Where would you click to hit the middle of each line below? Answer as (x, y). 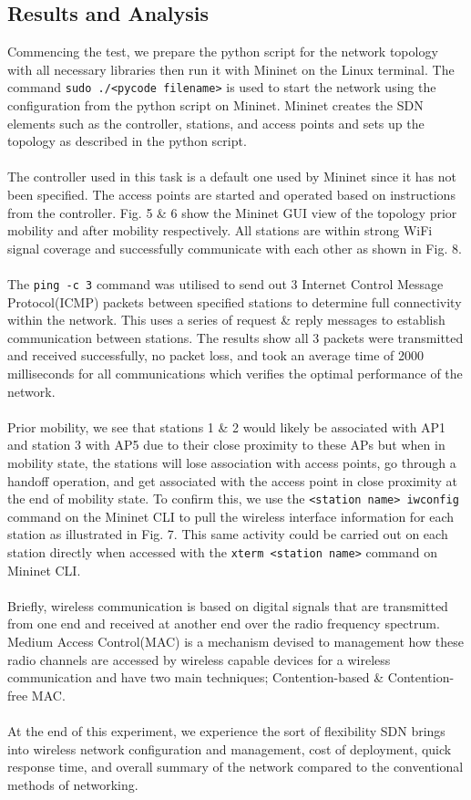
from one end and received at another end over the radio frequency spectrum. (224, 623)
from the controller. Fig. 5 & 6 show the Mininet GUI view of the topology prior (232, 212)
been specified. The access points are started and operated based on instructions (231, 195)
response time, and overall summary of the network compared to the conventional (235, 767)
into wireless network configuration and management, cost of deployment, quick (230, 748)
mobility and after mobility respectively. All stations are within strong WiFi (220, 230)
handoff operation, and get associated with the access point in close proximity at (232, 480)
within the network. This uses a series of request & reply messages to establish (226, 320)
